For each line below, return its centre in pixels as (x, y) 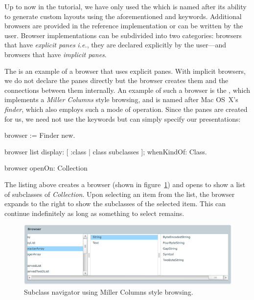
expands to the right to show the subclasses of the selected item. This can (115, 204)
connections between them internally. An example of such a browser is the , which (127, 90)
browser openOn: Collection (46, 168)
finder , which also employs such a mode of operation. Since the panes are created (126, 109)
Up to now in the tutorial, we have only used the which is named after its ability (126, 6)
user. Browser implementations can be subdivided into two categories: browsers (123, 35)
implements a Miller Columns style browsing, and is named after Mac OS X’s (121, 99)
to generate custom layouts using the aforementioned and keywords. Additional (123, 16)
